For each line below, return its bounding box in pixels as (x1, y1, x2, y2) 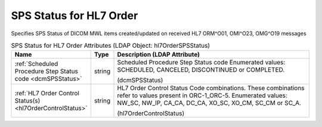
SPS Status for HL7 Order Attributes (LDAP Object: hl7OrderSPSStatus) (11, 42, 210, 50)
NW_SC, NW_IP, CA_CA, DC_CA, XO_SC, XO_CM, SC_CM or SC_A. (117, 99, 301, 107)
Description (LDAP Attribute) (117, 51, 200, 59)
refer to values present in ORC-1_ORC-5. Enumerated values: (117, 91, 287, 100)
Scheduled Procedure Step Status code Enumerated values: (117, 58, 286, 67)
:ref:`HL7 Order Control (14, 89, 80, 98)
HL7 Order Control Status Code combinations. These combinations (117, 84, 305, 92)
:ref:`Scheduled (14, 60, 58, 68)
